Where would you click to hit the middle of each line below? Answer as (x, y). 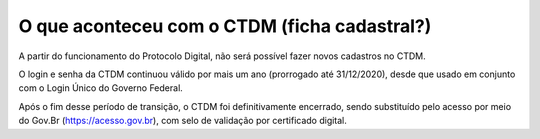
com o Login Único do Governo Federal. (101, 88)
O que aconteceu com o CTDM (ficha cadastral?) (225, 26)
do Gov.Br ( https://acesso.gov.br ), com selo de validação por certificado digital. (182, 121)
